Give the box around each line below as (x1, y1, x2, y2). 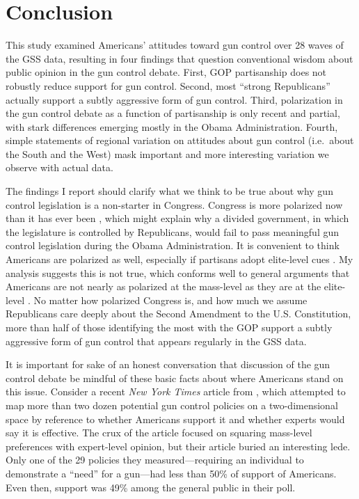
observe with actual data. (6, 160, 113, 175)
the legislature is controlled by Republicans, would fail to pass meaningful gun (6, 224, 340, 239)
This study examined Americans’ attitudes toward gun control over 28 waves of (6, 38, 344, 52)
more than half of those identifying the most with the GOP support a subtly (6, 320, 333, 334)
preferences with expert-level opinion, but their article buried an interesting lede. (6, 438, 351, 453)
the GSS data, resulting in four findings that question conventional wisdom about (6, 51, 353, 65)
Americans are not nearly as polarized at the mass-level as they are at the (6, 279, 321, 294)
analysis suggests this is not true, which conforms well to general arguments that (6, 265, 350, 280)
